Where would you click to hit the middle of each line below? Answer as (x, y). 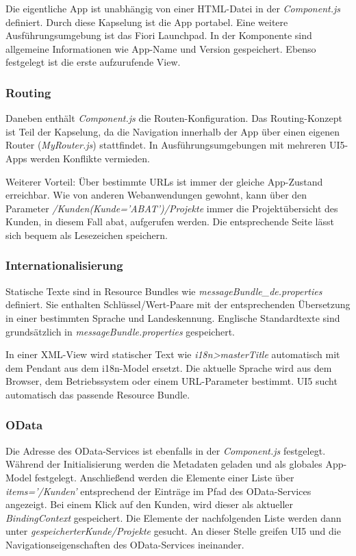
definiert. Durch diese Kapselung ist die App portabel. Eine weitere (147, 22)
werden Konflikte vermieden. (90, 158)
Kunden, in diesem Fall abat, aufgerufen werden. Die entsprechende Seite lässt (170, 222)
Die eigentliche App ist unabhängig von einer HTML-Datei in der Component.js (173, 8)
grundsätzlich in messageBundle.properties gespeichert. (120, 331)
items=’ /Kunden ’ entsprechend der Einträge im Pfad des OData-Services (158, 491)
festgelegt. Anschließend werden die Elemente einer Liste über (164, 477)
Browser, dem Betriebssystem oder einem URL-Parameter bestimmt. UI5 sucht (171, 381)
